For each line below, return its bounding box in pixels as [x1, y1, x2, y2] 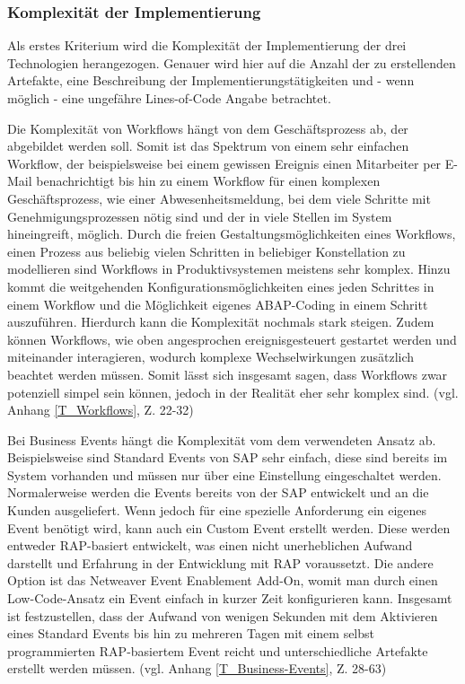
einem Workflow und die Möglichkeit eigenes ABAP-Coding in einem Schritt [7, 294, 428, 313]
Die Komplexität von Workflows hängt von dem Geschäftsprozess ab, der [7, 118, 408, 137]
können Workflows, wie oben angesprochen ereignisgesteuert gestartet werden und [7, 329, 457, 348]
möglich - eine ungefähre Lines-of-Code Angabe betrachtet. [7, 89, 331, 107]
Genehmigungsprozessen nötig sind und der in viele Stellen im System [7, 206, 392, 225]
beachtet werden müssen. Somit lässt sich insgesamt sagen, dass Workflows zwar [7, 364, 448, 383]
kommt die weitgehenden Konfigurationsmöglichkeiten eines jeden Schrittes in [7, 276, 434, 295]
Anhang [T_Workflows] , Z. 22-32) [7, 400, 194, 419]
